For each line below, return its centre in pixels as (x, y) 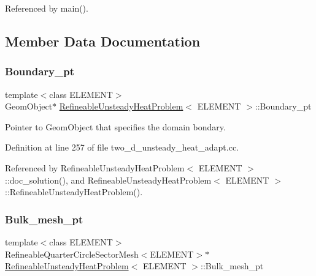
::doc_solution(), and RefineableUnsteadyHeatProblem (108, 180)
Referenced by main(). (47, 8)
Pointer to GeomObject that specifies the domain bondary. (115, 126)
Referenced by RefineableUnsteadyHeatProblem (95, 167)
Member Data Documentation (103, 41)
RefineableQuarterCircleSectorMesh (72, 254)
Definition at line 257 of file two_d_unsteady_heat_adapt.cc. (122, 147)
